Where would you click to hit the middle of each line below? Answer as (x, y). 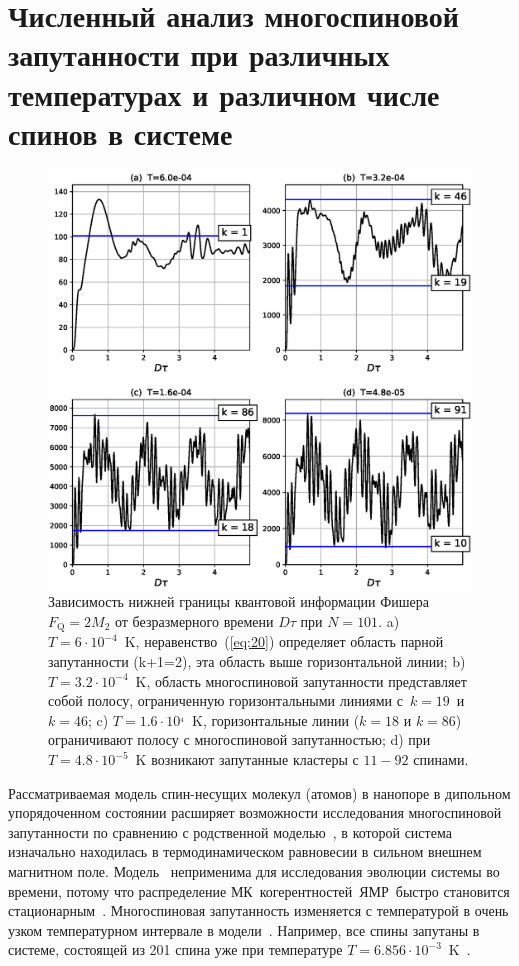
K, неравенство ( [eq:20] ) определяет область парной (284, 641)
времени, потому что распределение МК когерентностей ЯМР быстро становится (259, 890)
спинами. (441, 759)
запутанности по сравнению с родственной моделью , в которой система (230, 831)
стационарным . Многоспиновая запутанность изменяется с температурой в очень (258, 910)
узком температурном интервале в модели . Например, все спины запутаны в (244, 929)
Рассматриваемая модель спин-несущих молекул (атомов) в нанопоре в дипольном (259, 792)
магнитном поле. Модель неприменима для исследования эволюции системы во (254, 870)
